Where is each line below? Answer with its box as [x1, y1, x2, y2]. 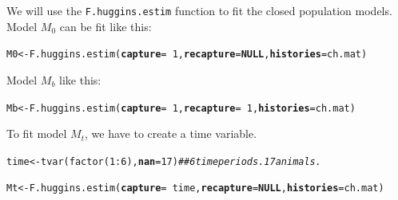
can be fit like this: [59, 18, 152, 34]
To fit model [6, 125, 67, 142]
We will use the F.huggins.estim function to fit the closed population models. [6, 2, 392, 18]
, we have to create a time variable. [85, 125, 257, 142]
